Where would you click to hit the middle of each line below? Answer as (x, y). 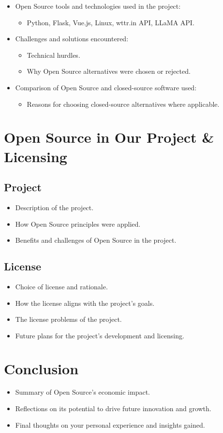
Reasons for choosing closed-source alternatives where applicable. (123, 104)
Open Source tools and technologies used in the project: (98, 6)
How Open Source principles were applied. (78, 224)
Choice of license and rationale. (61, 286)
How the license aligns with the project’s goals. (85, 303)
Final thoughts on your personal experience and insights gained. (110, 425)
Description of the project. (54, 207)
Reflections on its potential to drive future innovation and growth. (113, 408)
